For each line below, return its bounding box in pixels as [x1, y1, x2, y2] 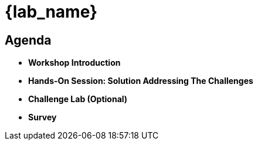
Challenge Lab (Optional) [28, 94, 128, 104]
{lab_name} [5, 2, 98, 22]
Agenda [5, 32, 52, 48]
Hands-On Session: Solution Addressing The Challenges [28, 76, 253, 86]
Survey [28, 112, 57, 123]
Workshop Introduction [28, 58, 121, 68]
